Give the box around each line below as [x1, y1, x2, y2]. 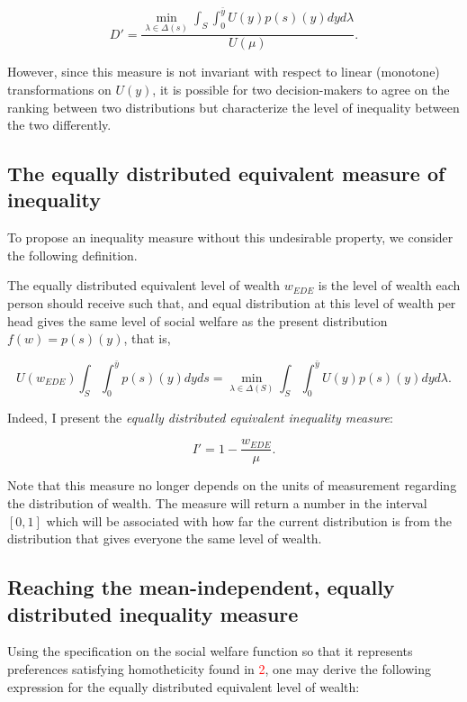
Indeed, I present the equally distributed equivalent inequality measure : [7, 407, 393, 426]
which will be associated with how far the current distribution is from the [46, 511, 453, 530]
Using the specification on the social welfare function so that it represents [7, 642, 413, 661]
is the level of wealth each [318, 276, 461, 295]
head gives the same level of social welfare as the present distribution [7, 311, 388, 330]
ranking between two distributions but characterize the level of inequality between [7, 97, 460, 116]
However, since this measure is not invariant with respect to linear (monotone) [7, 62, 440, 81]
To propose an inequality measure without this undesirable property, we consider [7, 228, 454, 247]
